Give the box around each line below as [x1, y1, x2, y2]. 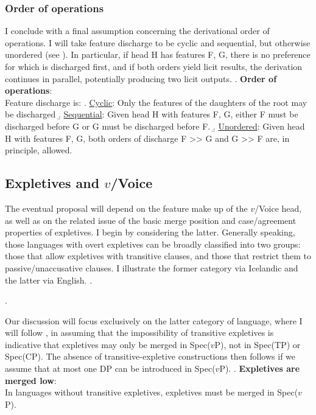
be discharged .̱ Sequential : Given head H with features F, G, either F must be [5, 108, 298, 120]
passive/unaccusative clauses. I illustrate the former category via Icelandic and [5, 261, 298, 274]
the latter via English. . [5, 273, 93, 286]
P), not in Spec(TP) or [214, 338, 301, 350]
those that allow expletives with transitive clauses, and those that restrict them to [5, 249, 312, 262]
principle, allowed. [5, 144, 72, 156]
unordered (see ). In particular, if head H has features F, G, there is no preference [5, 48, 311, 61]
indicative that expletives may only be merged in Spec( [5, 338, 211, 350]
